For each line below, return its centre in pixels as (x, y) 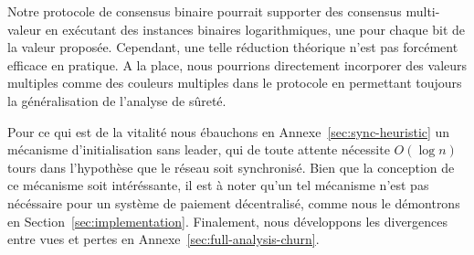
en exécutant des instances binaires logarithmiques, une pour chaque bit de (255, 29)
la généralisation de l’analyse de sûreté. (117, 100)
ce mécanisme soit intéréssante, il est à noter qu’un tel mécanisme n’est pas (218, 185)
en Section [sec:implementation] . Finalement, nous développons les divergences (228, 221)
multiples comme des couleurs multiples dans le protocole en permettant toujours (235, 83)
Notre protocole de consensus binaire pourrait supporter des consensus (205, 11)
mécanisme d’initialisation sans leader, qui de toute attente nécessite (199, 149)
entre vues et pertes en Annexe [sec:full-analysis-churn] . (163, 239)
